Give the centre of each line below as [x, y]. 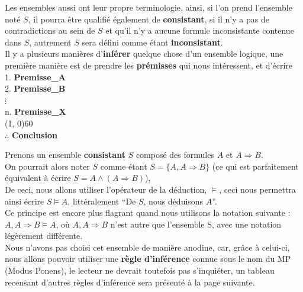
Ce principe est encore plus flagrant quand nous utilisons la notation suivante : [148, 212]
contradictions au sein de [50, 30]
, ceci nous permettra [257, 189]
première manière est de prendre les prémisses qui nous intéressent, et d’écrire [149, 65]
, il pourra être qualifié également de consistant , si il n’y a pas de [149, 19]
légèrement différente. [44, 236]
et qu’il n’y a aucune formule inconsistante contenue [200, 30]
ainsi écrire [25, 201]
